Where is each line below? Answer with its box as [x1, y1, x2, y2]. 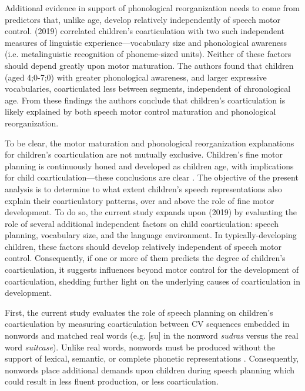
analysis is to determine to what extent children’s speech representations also [5, 182, 282, 195]
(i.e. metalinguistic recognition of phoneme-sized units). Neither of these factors [5, 48, 291, 60]
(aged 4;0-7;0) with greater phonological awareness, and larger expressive [5, 71, 267, 83]
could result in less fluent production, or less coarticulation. [5, 375, 219, 387]
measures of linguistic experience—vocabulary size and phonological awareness [5, 36, 287, 48]
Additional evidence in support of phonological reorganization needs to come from [5, 2, 300, 14]
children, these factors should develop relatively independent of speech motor [5, 240, 282, 252]
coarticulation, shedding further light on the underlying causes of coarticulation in [5, 275, 300, 287]
